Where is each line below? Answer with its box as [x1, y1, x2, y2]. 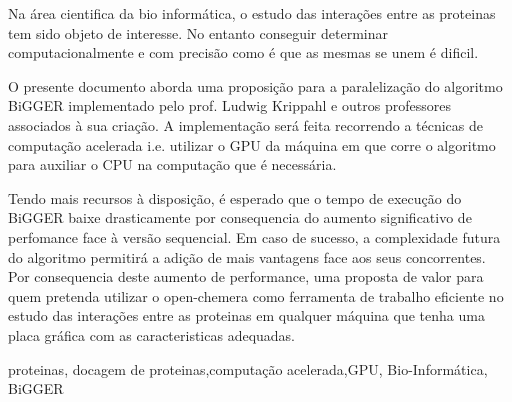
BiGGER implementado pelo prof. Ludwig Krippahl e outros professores [8, 95, 451, 116]
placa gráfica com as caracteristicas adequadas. [8, 324, 295, 345]
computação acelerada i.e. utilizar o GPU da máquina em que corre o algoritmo [8, 134, 496, 155]
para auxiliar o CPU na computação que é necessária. [8, 154, 337, 175]
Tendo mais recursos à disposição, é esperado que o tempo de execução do [8, 187, 462, 208]
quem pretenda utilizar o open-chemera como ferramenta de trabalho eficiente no [8, 285, 504, 306]
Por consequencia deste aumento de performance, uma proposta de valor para [8, 266, 484, 287]
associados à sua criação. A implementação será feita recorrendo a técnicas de [8, 114, 484, 135]
